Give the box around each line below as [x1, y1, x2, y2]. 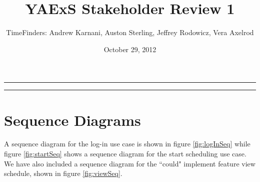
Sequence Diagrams [4, 109, 141, 130]
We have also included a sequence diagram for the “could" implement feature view [4, 158, 255, 168]
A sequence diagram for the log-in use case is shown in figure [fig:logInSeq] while [4, 138, 250, 149]
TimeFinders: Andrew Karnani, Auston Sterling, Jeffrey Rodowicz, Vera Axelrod [6, 27, 254, 38]
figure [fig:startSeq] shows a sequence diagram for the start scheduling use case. [4, 148, 246, 159]
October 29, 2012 [103, 44, 156, 54]
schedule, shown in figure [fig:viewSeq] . [4, 168, 122, 178]
